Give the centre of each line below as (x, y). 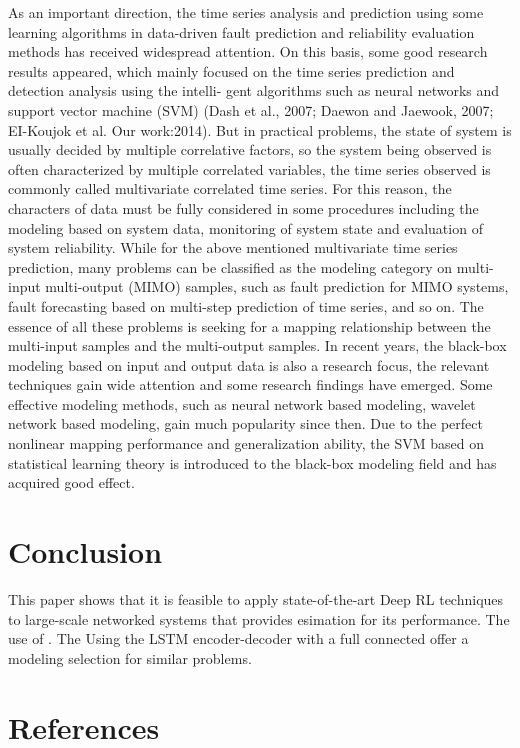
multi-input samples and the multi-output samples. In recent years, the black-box (257, 345)
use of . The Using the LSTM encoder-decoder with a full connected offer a (238, 638)
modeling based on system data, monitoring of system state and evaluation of (245, 227)
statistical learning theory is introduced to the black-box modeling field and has (252, 462)
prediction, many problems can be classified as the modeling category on (230, 266)
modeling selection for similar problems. (130, 657)
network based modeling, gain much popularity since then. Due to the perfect (245, 423)
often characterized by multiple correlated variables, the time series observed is (249, 168)
